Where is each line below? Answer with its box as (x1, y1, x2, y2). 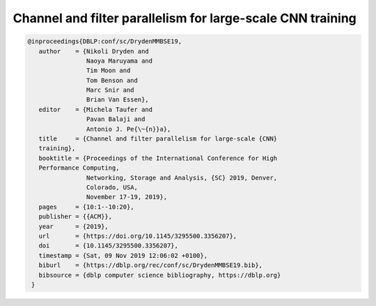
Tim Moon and (86, 67, 131, 74)
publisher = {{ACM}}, (38, 213, 113, 220)
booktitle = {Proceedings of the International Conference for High (38, 154, 278, 162)
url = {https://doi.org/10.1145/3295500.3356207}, (38, 232, 237, 240)
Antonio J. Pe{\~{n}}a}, (86, 125, 171, 133)
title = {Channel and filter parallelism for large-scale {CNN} (38, 135, 278, 143)
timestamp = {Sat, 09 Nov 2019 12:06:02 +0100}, (38, 251, 208, 259)
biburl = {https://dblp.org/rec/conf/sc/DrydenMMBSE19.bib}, (38, 261, 263, 269)
